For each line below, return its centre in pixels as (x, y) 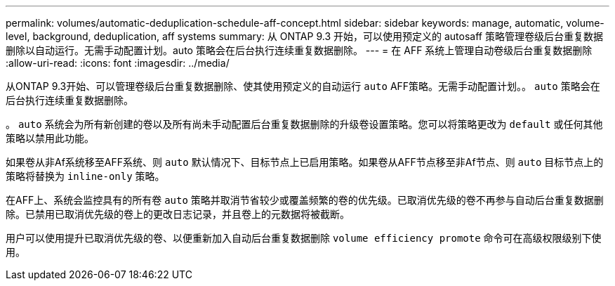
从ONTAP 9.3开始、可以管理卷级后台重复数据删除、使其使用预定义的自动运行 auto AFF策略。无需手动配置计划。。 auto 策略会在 (303, 86)
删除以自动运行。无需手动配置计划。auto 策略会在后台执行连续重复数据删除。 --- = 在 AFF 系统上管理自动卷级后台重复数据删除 (299, 50)
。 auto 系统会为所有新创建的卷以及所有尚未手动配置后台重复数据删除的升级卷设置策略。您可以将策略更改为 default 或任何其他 (304, 124)
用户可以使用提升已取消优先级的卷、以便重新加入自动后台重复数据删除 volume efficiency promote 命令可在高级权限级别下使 (304, 238)
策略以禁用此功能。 (50, 138)
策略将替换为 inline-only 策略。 (85, 176)
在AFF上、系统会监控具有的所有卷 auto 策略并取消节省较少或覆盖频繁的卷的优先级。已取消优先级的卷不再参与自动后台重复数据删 (305, 200)
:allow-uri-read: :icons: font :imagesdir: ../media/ (118, 63)
